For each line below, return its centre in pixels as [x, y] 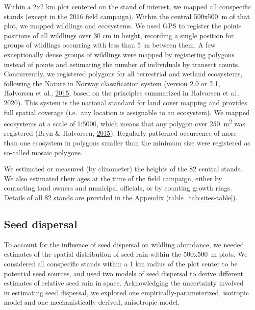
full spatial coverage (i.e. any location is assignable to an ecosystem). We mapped [127, 112]
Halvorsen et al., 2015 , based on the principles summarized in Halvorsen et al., [122, 93]
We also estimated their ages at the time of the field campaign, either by [113, 178]
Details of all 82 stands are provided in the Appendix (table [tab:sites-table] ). [121, 197]
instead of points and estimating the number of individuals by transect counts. [122, 64]
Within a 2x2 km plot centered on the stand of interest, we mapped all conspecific [127, 6]
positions [17, 35]
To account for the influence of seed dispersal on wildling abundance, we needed [124, 244]
